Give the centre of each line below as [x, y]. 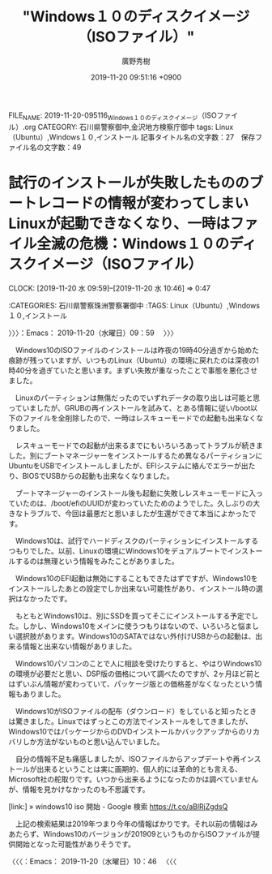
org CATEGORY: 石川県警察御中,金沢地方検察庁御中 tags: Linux [129, 127]
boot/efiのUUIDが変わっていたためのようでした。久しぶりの [153, 503]
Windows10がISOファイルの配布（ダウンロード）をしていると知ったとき [136, 711]
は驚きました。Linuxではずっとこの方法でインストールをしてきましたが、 [131, 721]
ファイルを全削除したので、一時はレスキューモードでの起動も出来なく [139, 418]
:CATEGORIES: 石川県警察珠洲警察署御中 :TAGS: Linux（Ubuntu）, [119, 305]
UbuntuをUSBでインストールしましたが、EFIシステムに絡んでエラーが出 [128, 465]
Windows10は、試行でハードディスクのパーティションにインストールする [137, 540]
